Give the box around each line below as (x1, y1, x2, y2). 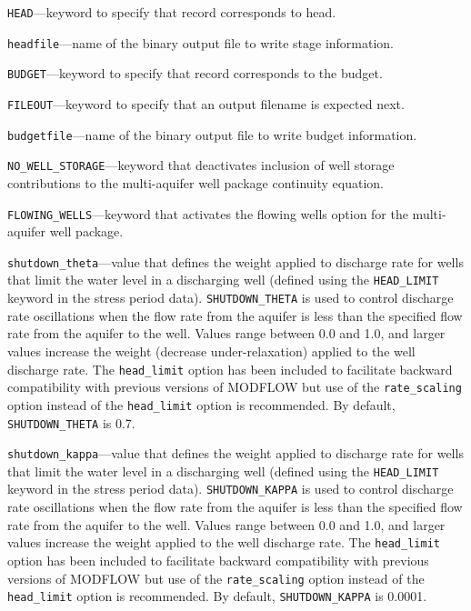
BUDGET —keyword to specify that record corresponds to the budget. (7, 64, 383, 83)
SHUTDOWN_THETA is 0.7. (7, 413, 135, 432)
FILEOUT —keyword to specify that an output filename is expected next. (7, 94, 405, 113)
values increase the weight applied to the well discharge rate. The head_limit (7, 533, 440, 552)
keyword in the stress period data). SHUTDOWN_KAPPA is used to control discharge (7, 479, 454, 498)
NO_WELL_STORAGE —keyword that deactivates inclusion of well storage (7, 155, 395, 175)
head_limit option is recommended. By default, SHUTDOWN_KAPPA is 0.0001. (7, 586, 427, 606)
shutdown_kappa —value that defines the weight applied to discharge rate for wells (7, 444, 464, 463)
